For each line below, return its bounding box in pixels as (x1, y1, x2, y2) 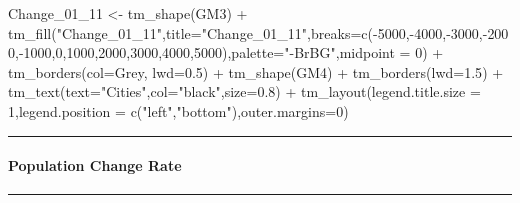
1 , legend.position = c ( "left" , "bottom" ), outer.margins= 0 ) (8, 100, 349, 121)
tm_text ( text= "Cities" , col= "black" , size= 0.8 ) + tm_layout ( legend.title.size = (8, 81, 481, 102)
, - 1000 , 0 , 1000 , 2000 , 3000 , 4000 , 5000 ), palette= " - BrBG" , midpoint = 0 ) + (15, 42, 444, 63)
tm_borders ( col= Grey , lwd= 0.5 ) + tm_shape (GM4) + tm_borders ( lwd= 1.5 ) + (8, 61, 504, 82)
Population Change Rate (8, 155, 182, 176)
